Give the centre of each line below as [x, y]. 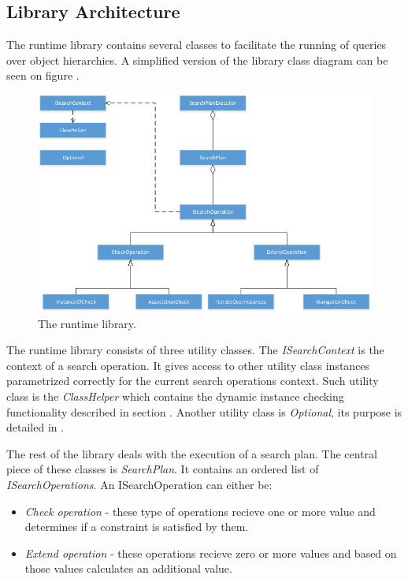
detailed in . [35, 427]
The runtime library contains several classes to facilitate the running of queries [197, 45]
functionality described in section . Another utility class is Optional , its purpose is [204, 411]
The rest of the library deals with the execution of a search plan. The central [192, 453]
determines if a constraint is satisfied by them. [137, 527]
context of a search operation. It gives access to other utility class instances [188, 365]
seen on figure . [43, 75]
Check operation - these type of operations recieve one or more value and [200, 511]
